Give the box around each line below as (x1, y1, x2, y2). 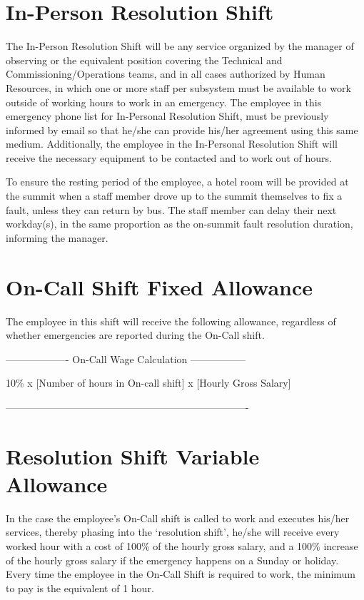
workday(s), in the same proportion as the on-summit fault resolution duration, (6, 216, 353, 231)
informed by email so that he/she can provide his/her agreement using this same (6, 122, 358, 137)
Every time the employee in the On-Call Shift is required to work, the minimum (6, 566, 356, 581)
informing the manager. (6, 230, 108, 245)
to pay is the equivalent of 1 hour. (6, 580, 154, 595)
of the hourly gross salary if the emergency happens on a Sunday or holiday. (6, 552, 339, 567)
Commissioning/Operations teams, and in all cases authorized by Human (6, 66, 325, 81)
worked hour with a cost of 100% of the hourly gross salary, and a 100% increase (6, 539, 358, 554)
